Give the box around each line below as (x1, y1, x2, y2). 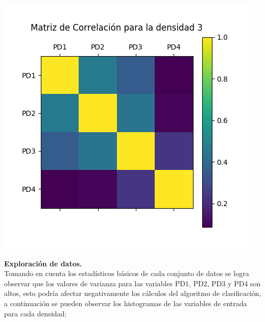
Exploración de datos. (4, 258, 82, 268)
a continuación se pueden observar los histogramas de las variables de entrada (4, 298, 247, 308)
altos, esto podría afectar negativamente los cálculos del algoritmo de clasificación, (4, 288, 261, 299)
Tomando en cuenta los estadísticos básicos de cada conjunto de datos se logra (4, 268, 249, 279)
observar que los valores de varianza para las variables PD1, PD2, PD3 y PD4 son (4, 278, 261, 288)
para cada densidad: (4, 308, 67, 318)
